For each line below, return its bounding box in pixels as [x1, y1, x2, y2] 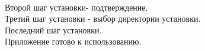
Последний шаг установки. [5, 23, 102, 36]
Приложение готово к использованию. [5, 35, 142, 47]
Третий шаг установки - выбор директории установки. [5, 12, 201, 25]
